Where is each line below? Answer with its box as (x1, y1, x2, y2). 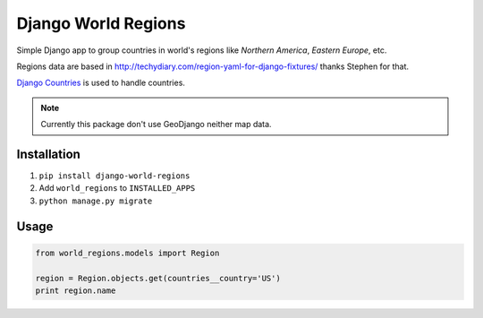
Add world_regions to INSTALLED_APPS (38, 183, 196, 193)
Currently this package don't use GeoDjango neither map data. (40, 119, 272, 130)
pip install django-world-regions (38, 171, 191, 181)
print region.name (35, 285, 116, 296)
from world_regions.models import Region (35, 247, 220, 258)
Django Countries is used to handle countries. (16, 77, 185, 89)
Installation (16, 146, 80, 161)
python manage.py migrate (38, 195, 153, 206)
